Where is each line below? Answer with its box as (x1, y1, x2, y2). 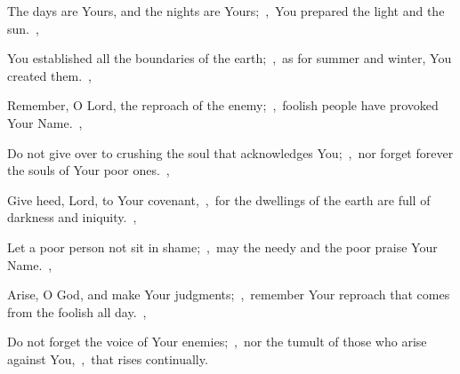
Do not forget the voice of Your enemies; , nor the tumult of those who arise (7, 332, 427, 351)
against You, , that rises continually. (7, 349, 208, 368)
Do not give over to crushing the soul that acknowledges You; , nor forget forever (7, 143, 454, 162)
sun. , (7, 19, 39, 37)
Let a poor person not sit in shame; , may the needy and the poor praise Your (7, 237, 438, 256)
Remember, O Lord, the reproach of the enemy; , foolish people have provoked (7, 96, 439, 115)
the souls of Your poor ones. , (7, 161, 170, 179)
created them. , (7, 66, 92, 84)
